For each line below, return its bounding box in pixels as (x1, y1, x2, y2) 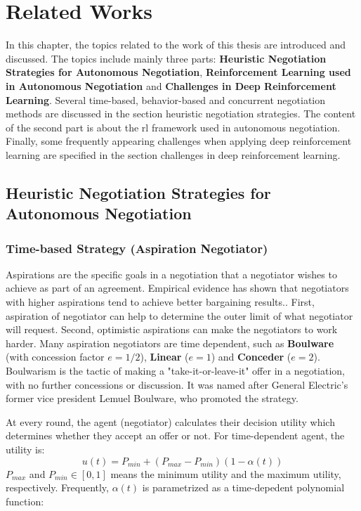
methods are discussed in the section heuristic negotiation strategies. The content (6, 106, 356, 121)
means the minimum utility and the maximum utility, (110, 466, 341, 481)
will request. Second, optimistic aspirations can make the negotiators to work (6, 322, 338, 337)
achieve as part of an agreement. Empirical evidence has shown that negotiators (6, 280, 349, 295)
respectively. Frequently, (6, 480, 109, 495)
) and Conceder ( (211, 349, 291, 364)
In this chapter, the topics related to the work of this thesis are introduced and (6, 37, 346, 52)
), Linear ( (140, 349, 189, 364)
